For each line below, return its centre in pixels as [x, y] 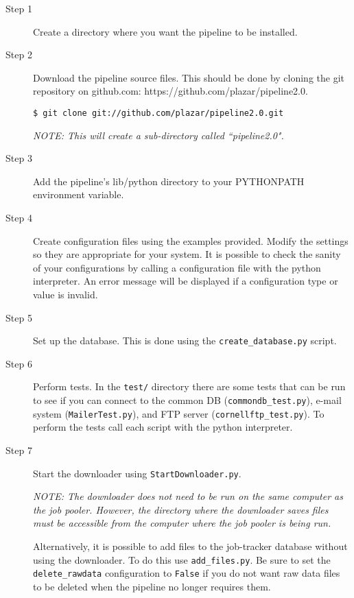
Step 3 [19, 158]
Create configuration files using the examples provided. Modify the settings [191, 240]
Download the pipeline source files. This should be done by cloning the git [189, 77]
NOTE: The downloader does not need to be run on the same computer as [188, 496]
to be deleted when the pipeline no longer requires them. [152, 586]
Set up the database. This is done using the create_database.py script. [185, 340]
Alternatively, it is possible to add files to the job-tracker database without [190, 546]
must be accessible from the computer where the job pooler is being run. [182, 523]
